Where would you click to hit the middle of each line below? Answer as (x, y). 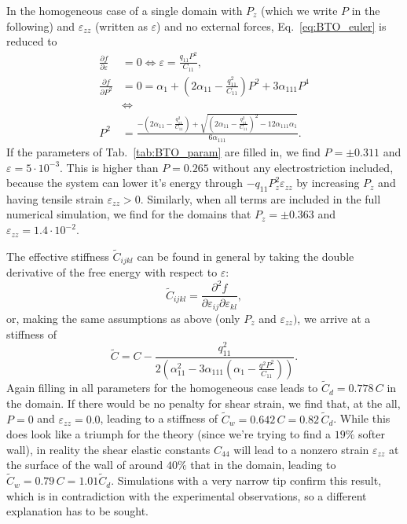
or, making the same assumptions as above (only (123, 318)
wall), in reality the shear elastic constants (108, 449)
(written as (121, 26)
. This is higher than (109, 167)
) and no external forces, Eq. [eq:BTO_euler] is (271, 26)
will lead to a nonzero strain (301, 449)
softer (371, 434)
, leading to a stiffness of (159, 418)
